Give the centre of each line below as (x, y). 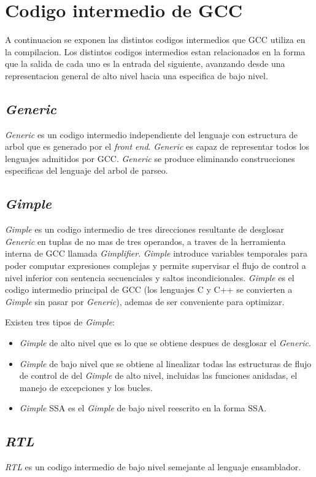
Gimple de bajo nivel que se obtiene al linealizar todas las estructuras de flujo (165, 363)
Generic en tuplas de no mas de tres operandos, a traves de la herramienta (145, 241)
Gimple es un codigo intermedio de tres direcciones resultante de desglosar (145, 229)
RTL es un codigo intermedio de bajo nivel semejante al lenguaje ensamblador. (153, 467)
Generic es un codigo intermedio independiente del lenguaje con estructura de (152, 134)
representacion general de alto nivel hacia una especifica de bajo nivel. (137, 75)
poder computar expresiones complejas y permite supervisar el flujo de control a (156, 266)
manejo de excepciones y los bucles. (86, 387)
